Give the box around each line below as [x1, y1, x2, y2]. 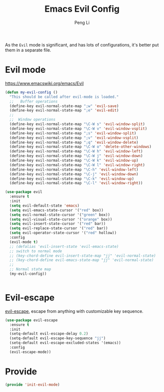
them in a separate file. [5, 47, 51, 53]
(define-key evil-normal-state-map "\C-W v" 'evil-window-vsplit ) [9, 126, 147, 131]
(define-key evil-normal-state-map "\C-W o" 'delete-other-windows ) [9, 144, 152, 150]
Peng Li [74, 20, 90, 25]
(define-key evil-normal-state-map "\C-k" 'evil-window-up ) [9, 176, 134, 181]
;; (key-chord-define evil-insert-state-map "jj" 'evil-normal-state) [9, 253, 156, 258]
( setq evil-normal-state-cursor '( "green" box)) [9, 212, 110, 217]
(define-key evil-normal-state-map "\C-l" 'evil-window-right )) [9, 181, 143, 186]
